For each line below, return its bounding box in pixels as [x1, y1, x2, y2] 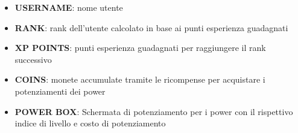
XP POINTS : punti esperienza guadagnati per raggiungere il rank [14, 41, 266, 54]
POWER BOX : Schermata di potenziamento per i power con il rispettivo [14, 105, 293, 117]
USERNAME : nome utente [14, 1, 123, 13]
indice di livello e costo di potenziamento [14, 117, 166, 129]
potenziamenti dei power [14, 84, 106, 97]
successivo [14, 53, 52, 65]
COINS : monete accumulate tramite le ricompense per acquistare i [14, 73, 265, 86]
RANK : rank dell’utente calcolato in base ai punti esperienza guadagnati [14, 21, 288, 34]
